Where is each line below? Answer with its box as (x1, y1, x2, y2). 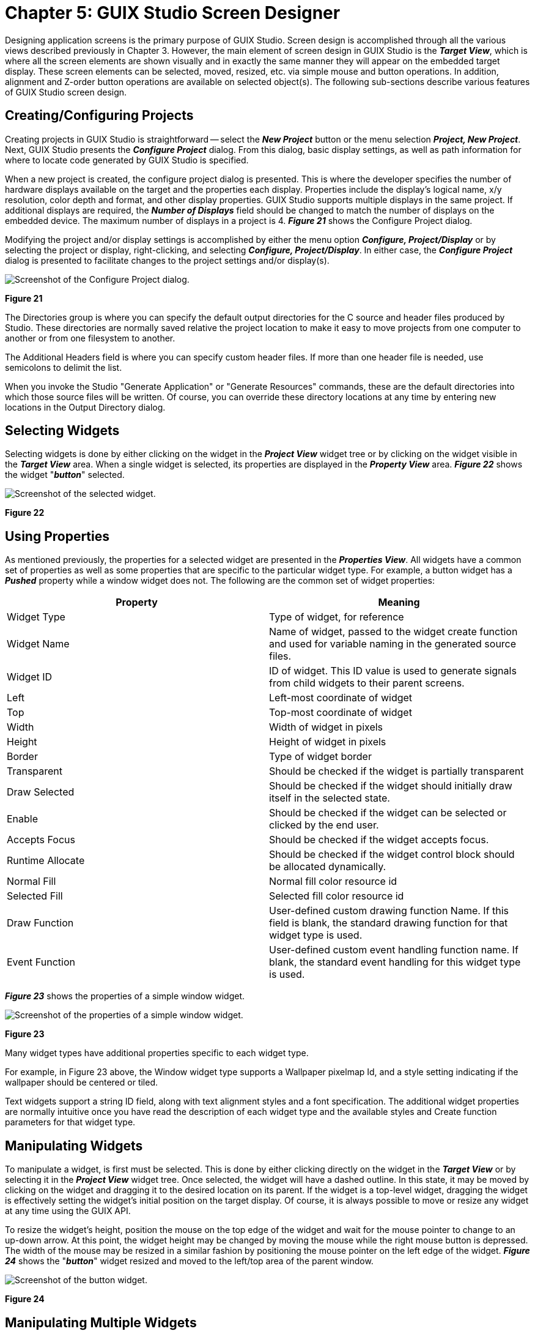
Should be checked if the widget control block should (269, 848, 515, 861)
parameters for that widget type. (5, 1117, 136, 1128)
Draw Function (7, 917, 74, 930)
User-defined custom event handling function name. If (269, 944, 518, 956)
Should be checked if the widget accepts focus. (269, 833, 489, 846)
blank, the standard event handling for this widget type (269, 956, 521, 969)
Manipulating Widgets (5, 1138, 143, 1153)
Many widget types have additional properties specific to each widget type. (5, 1048, 309, 1059)
